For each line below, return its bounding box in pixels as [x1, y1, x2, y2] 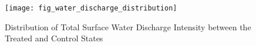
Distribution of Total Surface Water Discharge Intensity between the [5, 20, 251, 33]
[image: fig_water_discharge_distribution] [5, 4, 177, 12]
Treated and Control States [5, 32, 103, 44]
